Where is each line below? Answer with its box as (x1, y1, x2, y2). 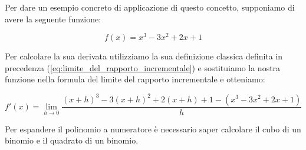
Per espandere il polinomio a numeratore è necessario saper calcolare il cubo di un (5, 122, 301, 135)
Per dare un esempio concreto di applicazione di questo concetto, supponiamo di (5, 1, 295, 13)
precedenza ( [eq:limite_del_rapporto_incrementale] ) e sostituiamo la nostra (5, 61, 281, 74)
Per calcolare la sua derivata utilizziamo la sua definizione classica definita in (5, 50, 283, 62)
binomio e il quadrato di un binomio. (5, 134, 139, 146)
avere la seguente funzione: (5, 12, 101, 25)
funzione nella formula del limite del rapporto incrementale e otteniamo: (5, 73, 265, 85)
